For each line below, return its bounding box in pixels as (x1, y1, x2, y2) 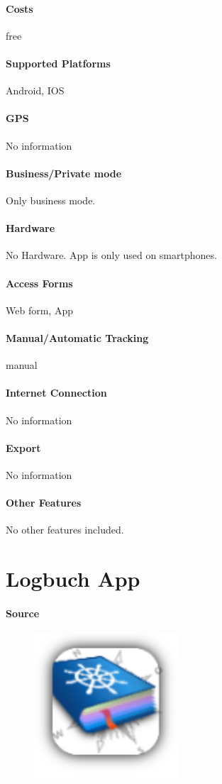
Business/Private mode (6, 165, 122, 180)
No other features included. (6, 522, 124, 537)
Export (6, 440, 41, 455)
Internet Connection (6, 385, 107, 400)
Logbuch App (6, 564, 140, 593)
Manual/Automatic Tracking (6, 330, 149, 345)
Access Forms (6, 275, 73, 290)
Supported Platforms (6, 55, 111, 70)
